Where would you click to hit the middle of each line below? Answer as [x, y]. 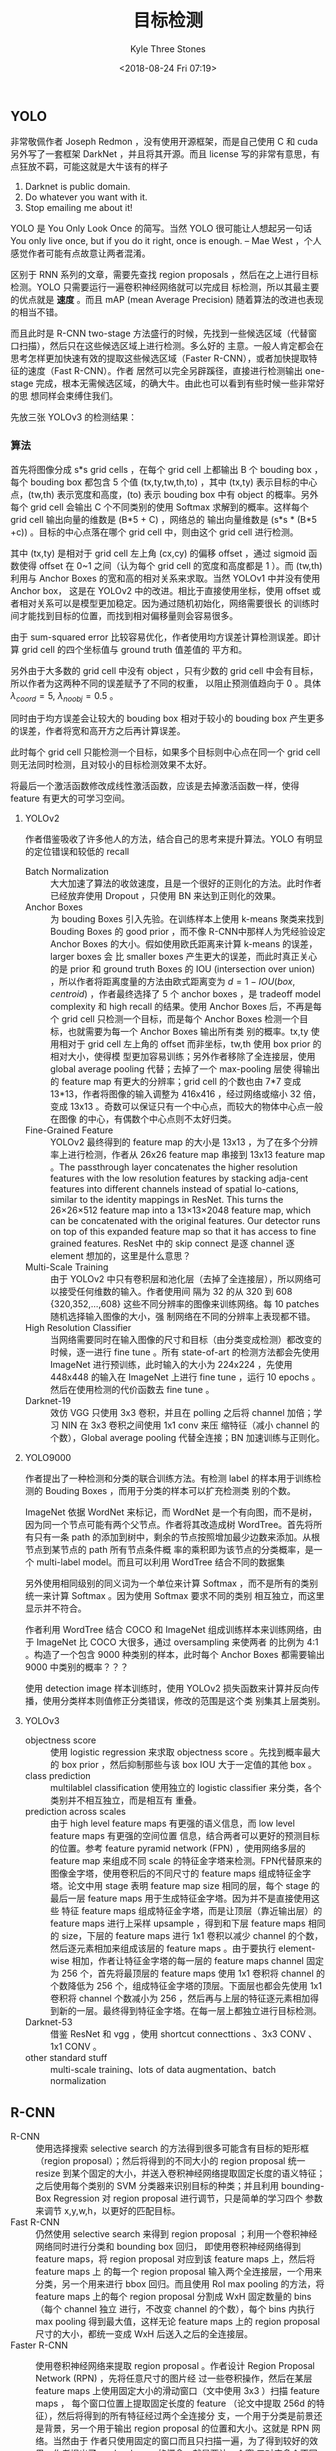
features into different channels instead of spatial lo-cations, [174, 1189]
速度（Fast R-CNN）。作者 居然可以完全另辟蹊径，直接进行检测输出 [165, 371]
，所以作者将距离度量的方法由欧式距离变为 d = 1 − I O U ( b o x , [172, 982]
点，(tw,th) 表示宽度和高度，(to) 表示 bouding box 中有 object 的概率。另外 [164, 494]
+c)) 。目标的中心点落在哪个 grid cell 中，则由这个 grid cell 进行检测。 [154, 532]
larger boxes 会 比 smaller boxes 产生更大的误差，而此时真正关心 [183, 957]
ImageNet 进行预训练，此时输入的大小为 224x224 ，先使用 [171, 1365]
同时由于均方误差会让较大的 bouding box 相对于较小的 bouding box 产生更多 [167, 718]
